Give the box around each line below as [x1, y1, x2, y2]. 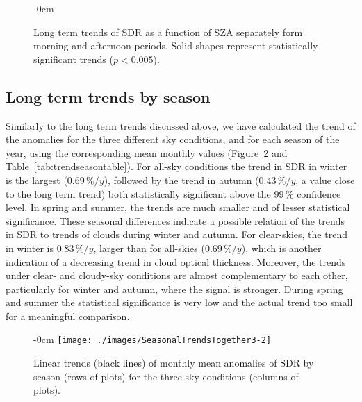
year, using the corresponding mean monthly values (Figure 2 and [6, 145, 288, 160]
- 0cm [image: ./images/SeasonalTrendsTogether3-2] [33, 332, 272, 346]
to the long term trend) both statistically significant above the [6, 186, 271, 201]
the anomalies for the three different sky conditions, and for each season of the [6, 132, 340, 146]
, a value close [295, 172, 355, 187]
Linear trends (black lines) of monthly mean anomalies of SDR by [33, 355, 314, 370]
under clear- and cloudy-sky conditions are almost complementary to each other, [6, 268, 348, 283]
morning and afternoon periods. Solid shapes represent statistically [33, 38, 318, 53]
